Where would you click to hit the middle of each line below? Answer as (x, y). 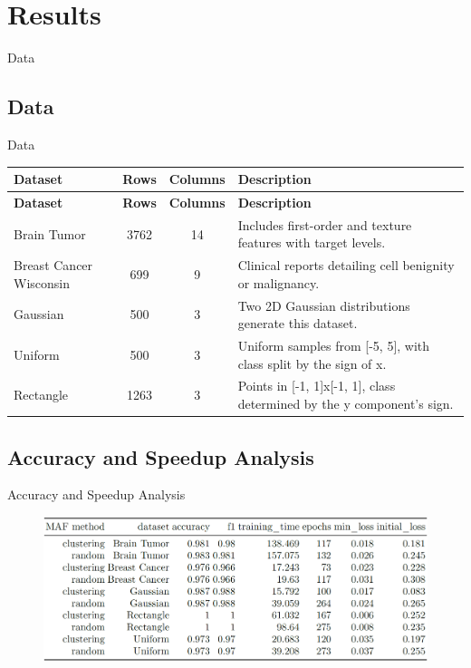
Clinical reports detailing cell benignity (346, 265)
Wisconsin (42, 282)
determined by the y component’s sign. (346, 404)
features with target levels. (312, 242)
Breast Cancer (53, 265)
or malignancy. (279, 282)
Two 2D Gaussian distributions (324, 305)
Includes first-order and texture (325, 224)
